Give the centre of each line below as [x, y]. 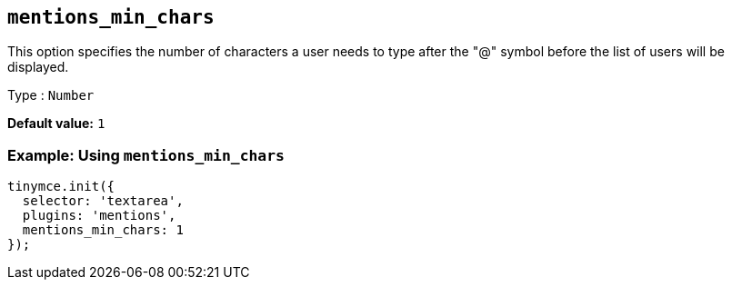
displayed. [38, 67]
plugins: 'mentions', [99, 216]
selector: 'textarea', [103, 201]
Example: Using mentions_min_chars [146, 155]
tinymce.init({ [61, 187]
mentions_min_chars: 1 [103, 230]
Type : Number [51, 95]
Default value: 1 [56, 124]
